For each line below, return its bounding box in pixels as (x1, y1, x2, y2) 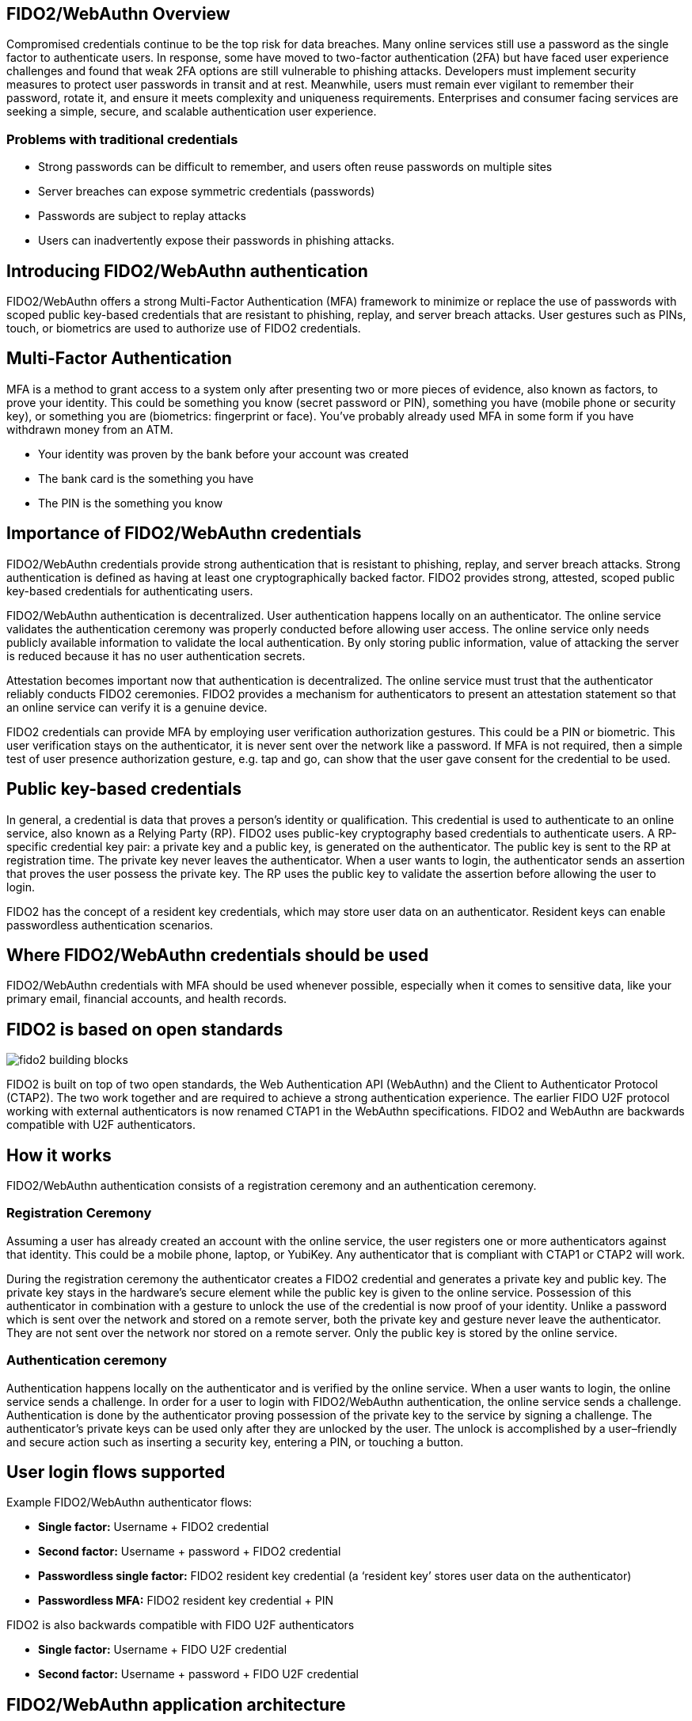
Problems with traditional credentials (6, 131, 238, 147)
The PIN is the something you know (38, 496, 223, 510)
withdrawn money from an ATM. (6, 422, 173, 436)
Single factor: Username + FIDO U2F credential (38, 1643, 287, 1657)
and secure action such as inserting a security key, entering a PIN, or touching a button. (6, 1434, 464, 1449)
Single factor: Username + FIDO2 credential (38, 1520, 269, 1534)
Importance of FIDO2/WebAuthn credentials (6, 523, 362, 544)
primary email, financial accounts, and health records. (6, 992, 287, 1006)
